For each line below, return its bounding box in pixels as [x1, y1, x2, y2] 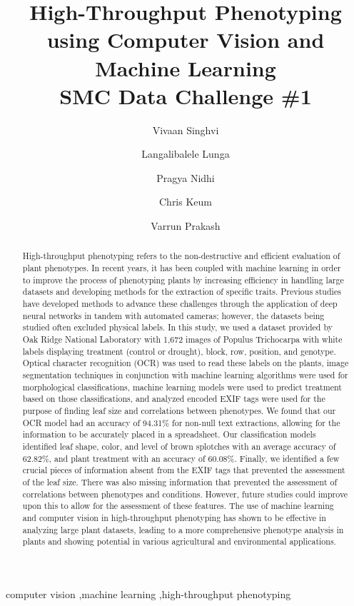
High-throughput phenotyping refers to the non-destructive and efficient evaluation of [22, 250, 340, 262]
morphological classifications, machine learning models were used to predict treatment [22, 380, 342, 393]
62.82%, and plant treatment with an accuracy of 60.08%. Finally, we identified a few [22, 452, 340, 464]
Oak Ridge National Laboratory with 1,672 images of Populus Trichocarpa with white [22, 333, 343, 345]
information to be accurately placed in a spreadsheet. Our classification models [22, 428, 316, 440]
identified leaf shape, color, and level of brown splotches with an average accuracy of [22, 440, 336, 452]
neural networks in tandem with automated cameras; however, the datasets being [22, 309, 325, 321]
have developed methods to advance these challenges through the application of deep [22, 298, 338, 310]
